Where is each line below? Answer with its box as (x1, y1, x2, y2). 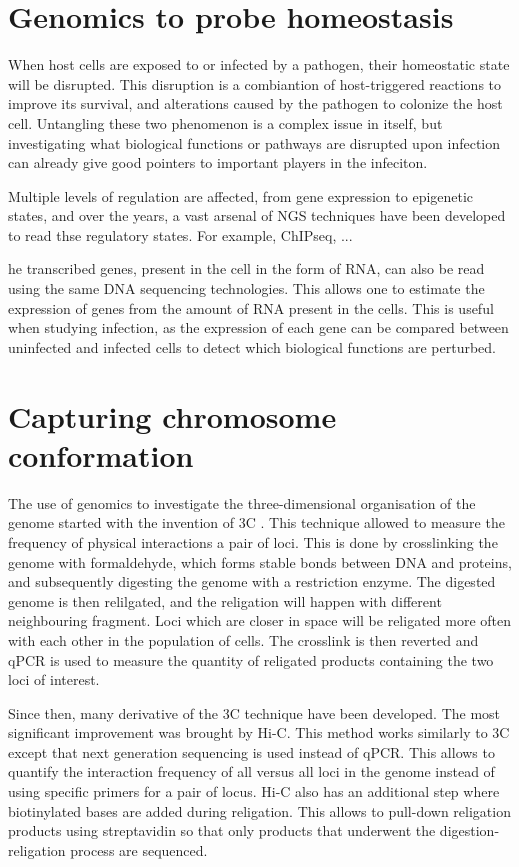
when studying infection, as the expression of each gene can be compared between (8, 317, 509, 338)
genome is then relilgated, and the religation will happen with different (8, 590, 442, 611)
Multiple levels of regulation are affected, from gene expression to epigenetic (8, 185, 474, 206)
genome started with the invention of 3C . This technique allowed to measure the (8, 512, 505, 533)
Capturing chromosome (8, 395, 337, 436)
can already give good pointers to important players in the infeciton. (8, 152, 428, 173)
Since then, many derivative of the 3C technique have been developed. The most (8, 702, 501, 723)
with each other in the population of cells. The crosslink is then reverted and (8, 629, 479, 650)
